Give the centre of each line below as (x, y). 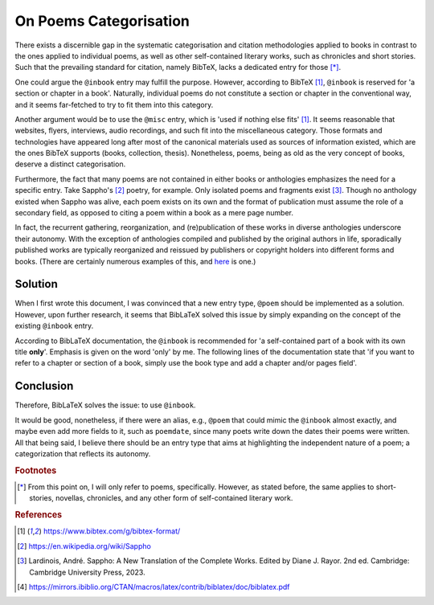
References (39, 515)
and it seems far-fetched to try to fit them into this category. (114, 104)
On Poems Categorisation (102, 21)
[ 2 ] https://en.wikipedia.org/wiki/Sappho (84, 546)
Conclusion (44, 386)
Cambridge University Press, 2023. (87, 572)
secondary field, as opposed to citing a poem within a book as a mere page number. (154, 213)
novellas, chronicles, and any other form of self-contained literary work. (174, 498)
